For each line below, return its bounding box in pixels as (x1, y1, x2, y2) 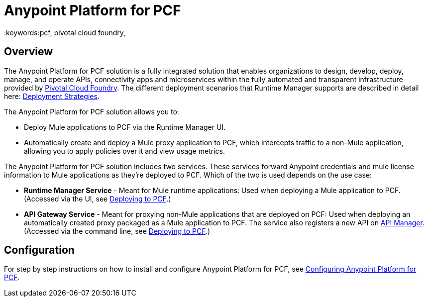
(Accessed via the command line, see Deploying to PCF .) (24, 226, 211, 235)
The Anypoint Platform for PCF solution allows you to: (4, 107, 179, 116)
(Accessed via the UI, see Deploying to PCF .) (24, 194, 171, 203)
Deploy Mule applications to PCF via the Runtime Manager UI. (24, 122, 226, 131)
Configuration (4, 244, 75, 257)
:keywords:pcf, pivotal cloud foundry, (4, 28, 126, 37)
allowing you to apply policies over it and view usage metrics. (24, 146, 225, 155)
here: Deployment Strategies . (4, 92, 100, 100)
